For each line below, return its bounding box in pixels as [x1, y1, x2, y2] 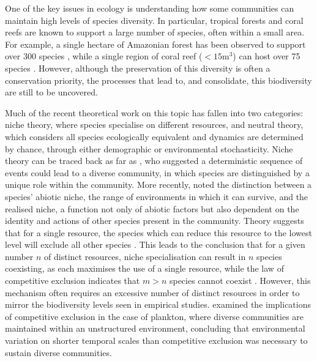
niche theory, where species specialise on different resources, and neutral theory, [5, 118, 304, 131]
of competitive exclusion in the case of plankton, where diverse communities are [5, 310, 304, 322]
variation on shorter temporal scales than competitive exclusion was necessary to [5, 334, 308, 347]
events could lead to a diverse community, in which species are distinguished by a [5, 166, 310, 179]
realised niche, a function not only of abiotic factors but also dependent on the [5, 202, 299, 215]
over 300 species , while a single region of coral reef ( [5, 50, 203, 62]
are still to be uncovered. [5, 86, 98, 99]
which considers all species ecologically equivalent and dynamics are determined [5, 130, 304, 143]
